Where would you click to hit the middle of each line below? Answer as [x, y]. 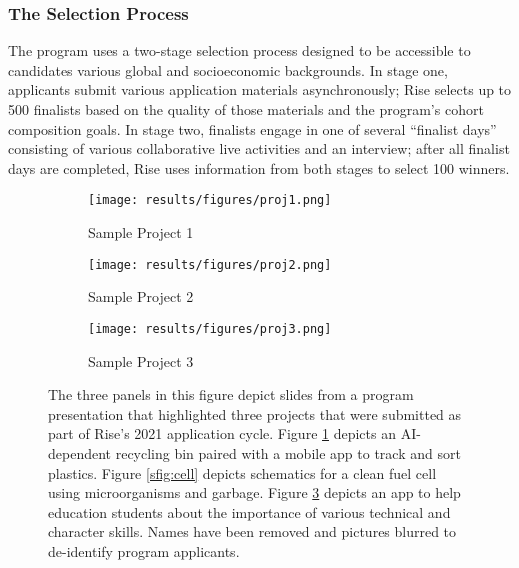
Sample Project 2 [141, 296]
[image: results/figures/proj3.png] [210, 328]
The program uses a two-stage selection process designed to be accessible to [239, 50]
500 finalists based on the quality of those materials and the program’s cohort [246, 109]
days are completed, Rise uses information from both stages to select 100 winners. [259, 167]
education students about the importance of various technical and [249, 511]
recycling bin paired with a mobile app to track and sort [288, 452]
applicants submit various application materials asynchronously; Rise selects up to [260, 89]
